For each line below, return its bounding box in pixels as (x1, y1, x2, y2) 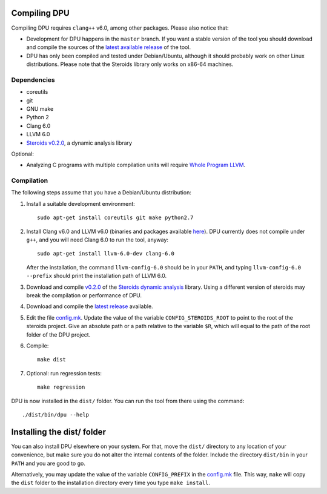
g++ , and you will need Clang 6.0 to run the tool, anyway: (26, 236, 169, 243)
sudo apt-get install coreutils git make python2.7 (37, 214, 194, 221)
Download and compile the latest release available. (26, 303, 154, 310)
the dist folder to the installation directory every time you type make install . (11, 479, 211, 487)
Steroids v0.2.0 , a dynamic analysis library (26, 139, 133, 147)
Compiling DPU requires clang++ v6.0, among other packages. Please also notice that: (11, 24, 230, 31)
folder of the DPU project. (26, 331, 91, 338)
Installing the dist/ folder (11, 427, 106, 437)
